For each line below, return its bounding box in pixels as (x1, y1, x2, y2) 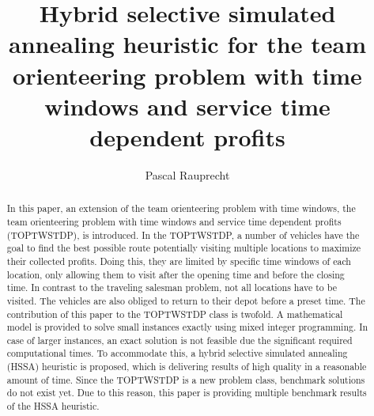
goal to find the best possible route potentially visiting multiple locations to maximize (6, 241, 361, 255)
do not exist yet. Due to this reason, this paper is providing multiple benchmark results (6, 386, 367, 399)
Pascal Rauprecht (145, 166, 230, 183)
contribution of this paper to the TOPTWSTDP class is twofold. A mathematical (6, 307, 343, 320)
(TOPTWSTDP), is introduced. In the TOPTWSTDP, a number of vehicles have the (6, 228, 360, 241)
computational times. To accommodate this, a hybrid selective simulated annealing (6, 346, 348, 360)
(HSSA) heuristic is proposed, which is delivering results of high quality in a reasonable (6, 360, 367, 373)
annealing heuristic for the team (9, 28, 366, 60)
